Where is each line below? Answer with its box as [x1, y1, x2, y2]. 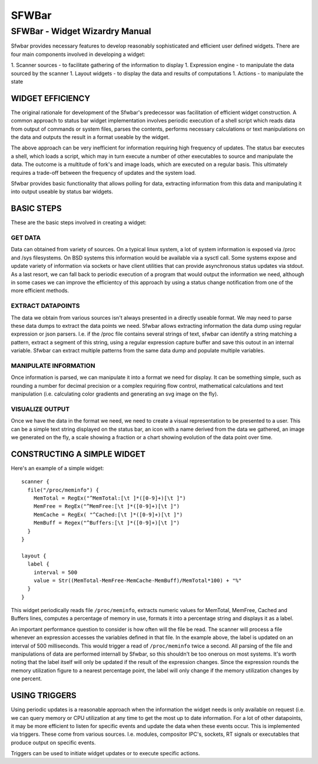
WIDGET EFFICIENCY [11, 93, 91, 103]
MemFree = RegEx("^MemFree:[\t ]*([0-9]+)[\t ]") [33, 503, 180, 510]
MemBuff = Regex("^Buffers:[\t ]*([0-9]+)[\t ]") [33, 520, 180, 526]
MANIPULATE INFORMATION [11, 361, 95, 370]
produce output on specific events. [11, 739, 96, 746]
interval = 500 [33, 569, 78, 576]
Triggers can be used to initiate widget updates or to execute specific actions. [11, 750, 200, 757]
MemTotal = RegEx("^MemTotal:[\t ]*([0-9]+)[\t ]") [33, 495, 186, 501]
